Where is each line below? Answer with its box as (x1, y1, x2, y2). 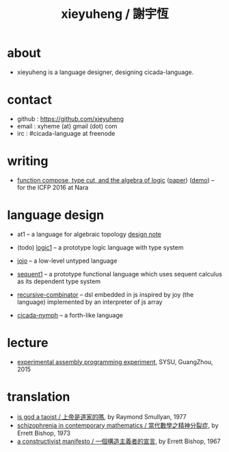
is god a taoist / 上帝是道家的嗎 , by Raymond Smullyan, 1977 (16, 412, 187, 420)
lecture (7, 335, 49, 350)
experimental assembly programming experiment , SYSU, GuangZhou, (16, 357, 213, 366)
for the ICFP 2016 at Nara (16, 183, 89, 191)
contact (7, 92, 53, 108)
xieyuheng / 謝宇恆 (61, 6, 169, 22)
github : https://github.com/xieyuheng (16, 115, 124, 123)
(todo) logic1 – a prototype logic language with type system (16, 243, 184, 251)
